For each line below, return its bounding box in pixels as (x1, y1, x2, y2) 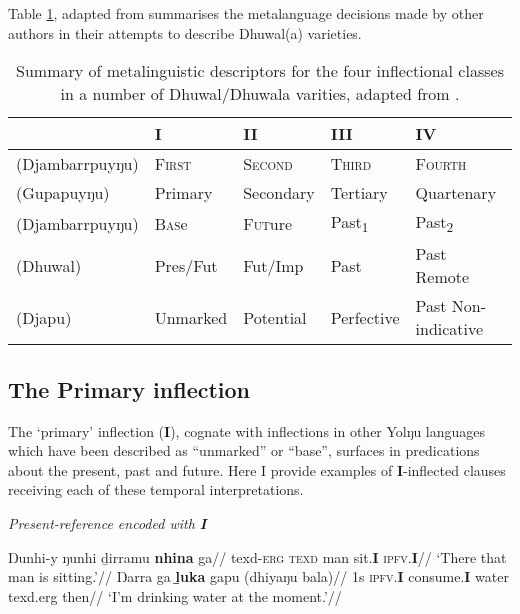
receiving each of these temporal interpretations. (8, 479, 304, 500)
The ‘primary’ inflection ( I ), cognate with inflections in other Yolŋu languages (8, 420, 486, 441)
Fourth (415, 152, 467, 176)
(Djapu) (16, 305, 72, 329)
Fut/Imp (243, 253, 304, 277)
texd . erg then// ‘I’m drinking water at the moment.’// (8, 585, 342, 606)
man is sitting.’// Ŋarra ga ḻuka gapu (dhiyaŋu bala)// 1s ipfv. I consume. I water (8, 566, 509, 587)
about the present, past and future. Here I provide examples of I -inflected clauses (8, 459, 506, 480)
